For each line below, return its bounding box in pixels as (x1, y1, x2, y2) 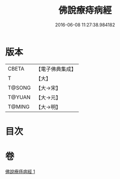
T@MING (8, 103, 30, 110)
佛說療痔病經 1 (5, 168, 35, 174)
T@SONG (8, 84, 31, 91)
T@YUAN (8, 93, 31, 100)
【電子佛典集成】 (35, 65, 77, 73)
